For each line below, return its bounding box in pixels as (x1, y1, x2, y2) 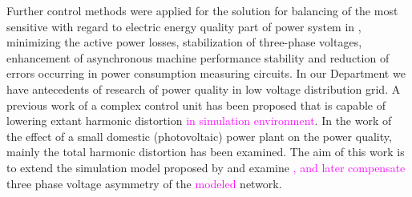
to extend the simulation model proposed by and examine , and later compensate (6, 159, 406, 175)
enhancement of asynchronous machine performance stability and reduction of (6, 49, 390, 66)
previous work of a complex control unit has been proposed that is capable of (6, 96, 386, 113)
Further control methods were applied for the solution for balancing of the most (6, 2, 398, 18)
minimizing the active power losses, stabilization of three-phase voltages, (6, 34, 362, 50)
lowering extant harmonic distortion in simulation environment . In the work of (6, 112, 392, 129)
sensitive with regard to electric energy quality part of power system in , (6, 18, 362, 34)
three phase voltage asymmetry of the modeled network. (6, 175, 282, 191)
